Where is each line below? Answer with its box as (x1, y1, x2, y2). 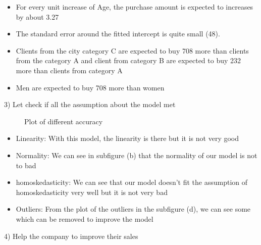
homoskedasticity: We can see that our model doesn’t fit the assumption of (16, 177, 248, 187)
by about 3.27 (16, 11, 59, 22)
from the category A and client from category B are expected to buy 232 (16, 55, 241, 66)
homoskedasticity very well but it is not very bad (16, 186, 168, 197)
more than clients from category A (16, 65, 123, 75)
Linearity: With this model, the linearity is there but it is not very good (16, 133, 239, 143)
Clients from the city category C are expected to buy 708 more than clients (16, 45, 249, 56)
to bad (16, 160, 36, 170)
